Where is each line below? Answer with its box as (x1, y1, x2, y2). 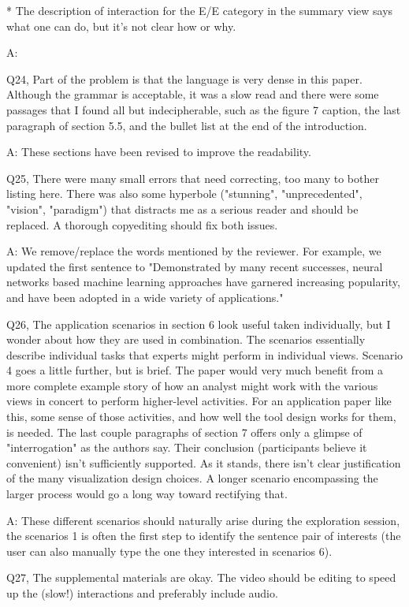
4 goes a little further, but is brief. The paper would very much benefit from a (6, 362, 383, 378)
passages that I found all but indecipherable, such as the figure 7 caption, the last (6, 101, 401, 117)
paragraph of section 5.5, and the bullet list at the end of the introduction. (6, 117, 367, 133)
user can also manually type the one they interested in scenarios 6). (6, 542, 333, 559)
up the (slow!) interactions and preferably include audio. (6, 585, 278, 601)
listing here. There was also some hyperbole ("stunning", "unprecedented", (6, 185, 363, 202)
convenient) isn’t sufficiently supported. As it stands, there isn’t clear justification (6, 454, 401, 471)
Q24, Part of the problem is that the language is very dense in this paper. (6, 70, 363, 87)
